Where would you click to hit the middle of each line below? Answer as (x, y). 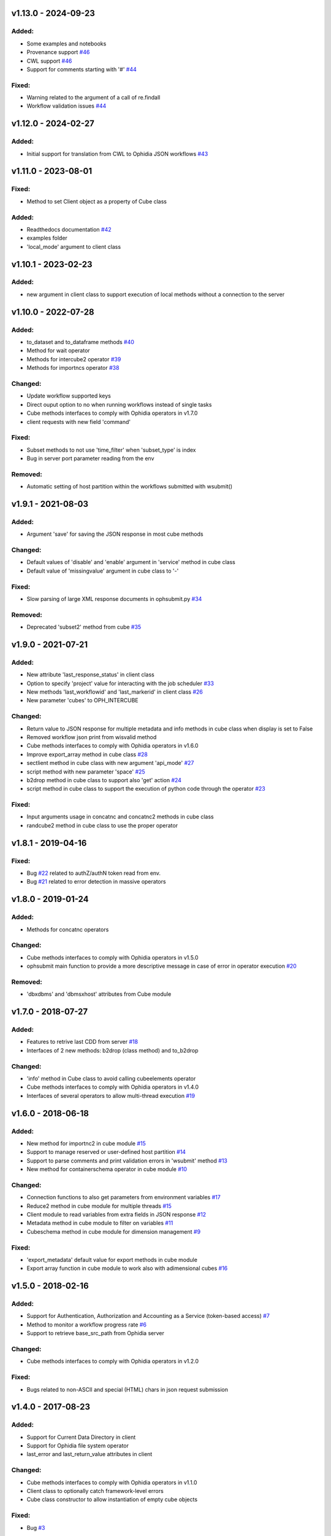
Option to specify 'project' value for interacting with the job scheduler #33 (120, 683)
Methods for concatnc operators (68, 929)
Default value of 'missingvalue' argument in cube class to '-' (103, 571)
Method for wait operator (58, 351)
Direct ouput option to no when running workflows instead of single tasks (119, 404)
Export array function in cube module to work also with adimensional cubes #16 (127, 1268)
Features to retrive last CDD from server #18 (82, 1042)
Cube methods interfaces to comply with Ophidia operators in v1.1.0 (112, 1482)
